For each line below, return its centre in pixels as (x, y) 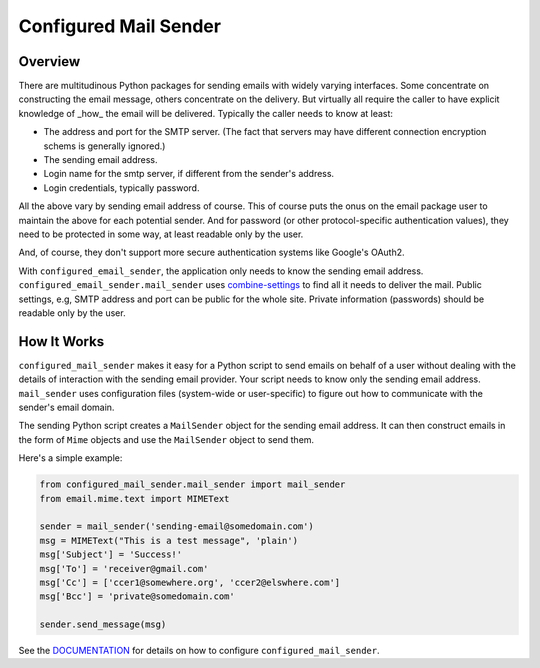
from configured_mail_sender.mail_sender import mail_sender (192, 484)
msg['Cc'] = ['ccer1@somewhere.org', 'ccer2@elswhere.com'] (190, 582)
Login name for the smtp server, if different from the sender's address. (189, 174)
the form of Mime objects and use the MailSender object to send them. (166, 439)
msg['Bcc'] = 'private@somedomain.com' (137, 596)
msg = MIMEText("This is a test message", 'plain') (169, 540)
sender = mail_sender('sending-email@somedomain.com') (176, 526)
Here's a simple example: (70, 458)
